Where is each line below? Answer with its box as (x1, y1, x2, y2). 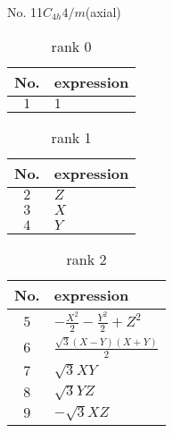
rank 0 (51, 35, 92, 56)
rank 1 (51, 126, 92, 148)
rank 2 (66, 248, 107, 269)
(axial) (85, 3, 121, 21)
